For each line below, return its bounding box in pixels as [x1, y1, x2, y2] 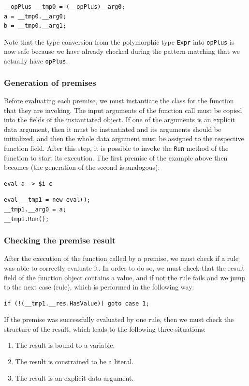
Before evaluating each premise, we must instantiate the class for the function [4, 95, 234, 105]
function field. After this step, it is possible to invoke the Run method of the [4, 143, 229, 153]
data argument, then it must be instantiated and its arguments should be [4, 124, 221, 134]
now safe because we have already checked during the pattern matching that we [4, 46, 240, 56]
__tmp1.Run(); [4, 215, 49, 223]
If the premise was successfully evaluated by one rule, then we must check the [4, 314, 234, 324]
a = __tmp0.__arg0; [4, 13, 66, 20]
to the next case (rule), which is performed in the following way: [4, 282, 194, 292]
